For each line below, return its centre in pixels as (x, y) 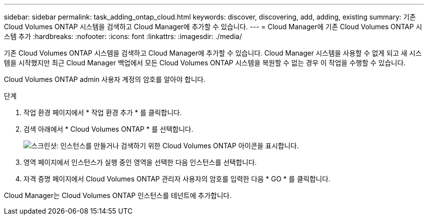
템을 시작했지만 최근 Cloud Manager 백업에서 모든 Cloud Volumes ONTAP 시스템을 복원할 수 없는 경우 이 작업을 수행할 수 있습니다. (205, 63)
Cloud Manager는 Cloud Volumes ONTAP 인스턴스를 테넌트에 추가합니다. (118, 195)
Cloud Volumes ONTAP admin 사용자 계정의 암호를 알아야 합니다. (105, 79)
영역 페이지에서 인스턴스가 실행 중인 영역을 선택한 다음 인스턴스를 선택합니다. (140, 162)
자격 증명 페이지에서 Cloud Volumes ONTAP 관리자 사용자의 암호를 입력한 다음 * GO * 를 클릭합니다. (177, 179)
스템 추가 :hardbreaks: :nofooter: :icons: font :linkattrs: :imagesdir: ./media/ (123, 36)
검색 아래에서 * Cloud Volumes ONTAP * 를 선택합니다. (108, 129)
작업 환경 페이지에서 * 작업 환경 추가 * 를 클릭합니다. (103, 112)
